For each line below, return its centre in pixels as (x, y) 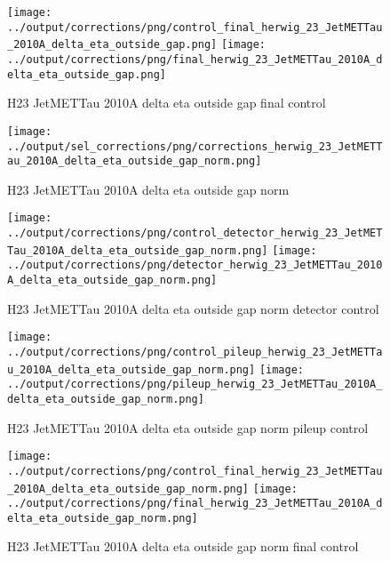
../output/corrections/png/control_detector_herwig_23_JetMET (195, 233)
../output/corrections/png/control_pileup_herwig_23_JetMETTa (195, 352)
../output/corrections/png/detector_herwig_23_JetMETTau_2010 (195, 265)
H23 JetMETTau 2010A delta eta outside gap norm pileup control (188, 427)
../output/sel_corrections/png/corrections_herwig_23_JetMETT (195, 146)
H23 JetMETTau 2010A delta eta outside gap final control (167, 103)
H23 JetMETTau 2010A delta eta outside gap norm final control (183, 546)
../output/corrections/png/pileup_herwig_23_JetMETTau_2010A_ (195, 385)
